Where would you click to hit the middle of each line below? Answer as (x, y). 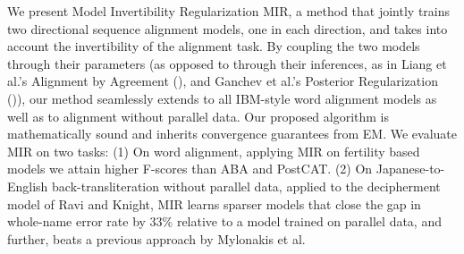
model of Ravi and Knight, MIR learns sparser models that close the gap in (214, 203)
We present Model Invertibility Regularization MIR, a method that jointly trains (229, 11)
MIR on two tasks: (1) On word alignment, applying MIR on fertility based (214, 151)
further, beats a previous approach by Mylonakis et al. (156, 238)
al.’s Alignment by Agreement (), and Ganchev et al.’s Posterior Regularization (223, 81)
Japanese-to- (410, 169)
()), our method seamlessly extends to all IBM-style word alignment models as (222, 98)
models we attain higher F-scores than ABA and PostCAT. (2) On (190, 169)
